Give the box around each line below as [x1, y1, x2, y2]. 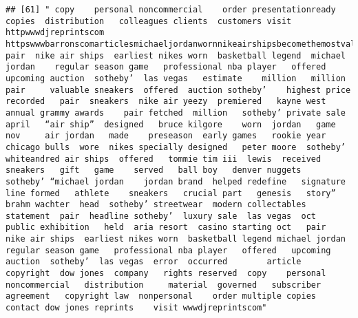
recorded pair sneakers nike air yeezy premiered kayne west [6, 96, 326, 107]
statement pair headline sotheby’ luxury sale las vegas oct [6, 211, 317, 221]
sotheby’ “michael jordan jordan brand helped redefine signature [6, 176, 346, 187]
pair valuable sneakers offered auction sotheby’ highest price [6, 85, 351, 95]
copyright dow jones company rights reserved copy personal [6, 268, 326, 279]
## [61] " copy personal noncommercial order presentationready [6, 5, 336, 14]
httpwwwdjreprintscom [6, 28, 105, 38]
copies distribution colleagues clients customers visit [6, 16, 292, 26]
